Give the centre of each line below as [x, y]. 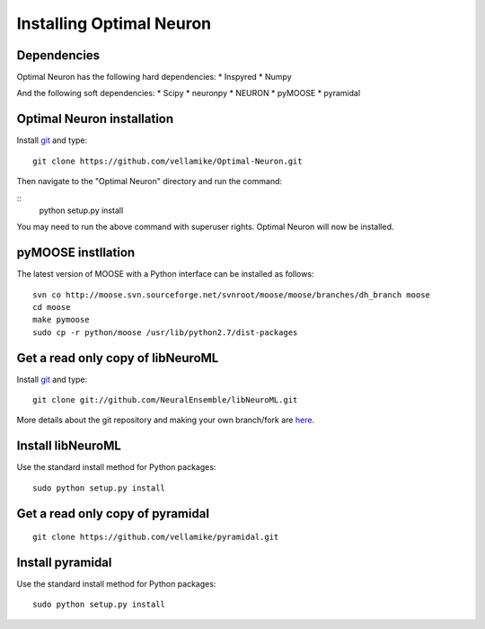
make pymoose [61, 320]
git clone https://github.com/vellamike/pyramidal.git [156, 537]
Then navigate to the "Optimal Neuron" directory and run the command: [150, 182]
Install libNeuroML [69, 446]
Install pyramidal [64, 562]
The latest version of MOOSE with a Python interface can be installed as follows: [165, 274]
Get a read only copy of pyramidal [113, 514]
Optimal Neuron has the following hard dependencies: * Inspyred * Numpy [154, 77]
